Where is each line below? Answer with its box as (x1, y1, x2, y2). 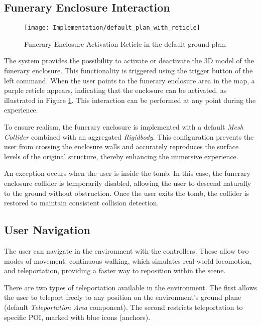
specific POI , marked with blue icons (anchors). (4, 311, 151, 322)
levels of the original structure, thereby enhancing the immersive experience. (4, 151, 238, 161)
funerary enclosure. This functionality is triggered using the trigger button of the (4, 65, 253, 76)
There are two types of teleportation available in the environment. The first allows (4, 282, 257, 292)
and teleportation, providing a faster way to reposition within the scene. (4, 265, 226, 276)
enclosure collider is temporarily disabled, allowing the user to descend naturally (4, 177, 251, 188)
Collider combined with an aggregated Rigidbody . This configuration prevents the (4, 131, 254, 142)
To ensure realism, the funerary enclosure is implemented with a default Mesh (4, 122, 243, 132)
